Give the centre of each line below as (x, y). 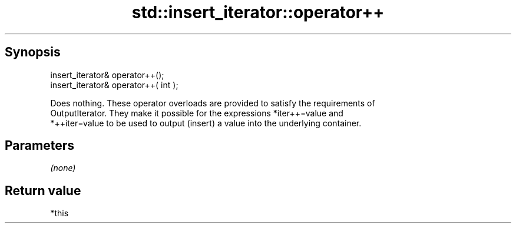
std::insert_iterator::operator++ (258, 12)
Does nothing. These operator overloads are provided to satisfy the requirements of (213, 103)
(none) (63, 168)
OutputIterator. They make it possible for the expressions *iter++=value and (197, 113)
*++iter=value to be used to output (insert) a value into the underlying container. (206, 123)
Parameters (39, 146)
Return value (43, 190)
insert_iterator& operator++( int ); (114, 85)
